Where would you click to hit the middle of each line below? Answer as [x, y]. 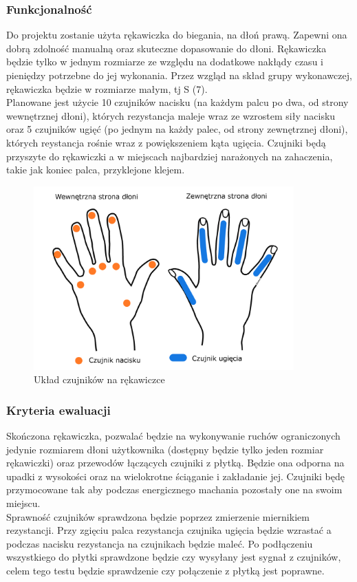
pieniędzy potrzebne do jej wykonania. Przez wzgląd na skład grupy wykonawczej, [179, 75]
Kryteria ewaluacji [58, 410]
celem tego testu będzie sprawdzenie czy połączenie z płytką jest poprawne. [165, 570]
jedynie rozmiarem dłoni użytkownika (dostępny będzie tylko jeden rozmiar [165, 449]
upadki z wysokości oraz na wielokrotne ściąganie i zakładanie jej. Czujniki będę [175, 476]
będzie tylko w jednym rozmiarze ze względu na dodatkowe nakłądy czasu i [165, 62]
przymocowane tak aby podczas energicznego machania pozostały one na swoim [174, 489]
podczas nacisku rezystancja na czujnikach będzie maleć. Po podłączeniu [160, 543]
